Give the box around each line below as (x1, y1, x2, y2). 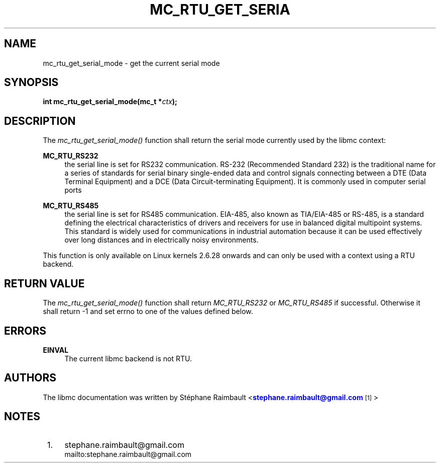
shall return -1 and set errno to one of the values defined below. (43, 307, 253, 316)
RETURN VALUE (4, 277, 85, 290)
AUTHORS (4, 371, 57, 384)
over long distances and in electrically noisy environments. (64, 236, 259, 245)
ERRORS (4, 324, 47, 337)
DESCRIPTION (4, 114, 76, 127)
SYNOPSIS (4, 76, 59, 89)
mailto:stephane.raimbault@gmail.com (64, 449, 192, 458)
